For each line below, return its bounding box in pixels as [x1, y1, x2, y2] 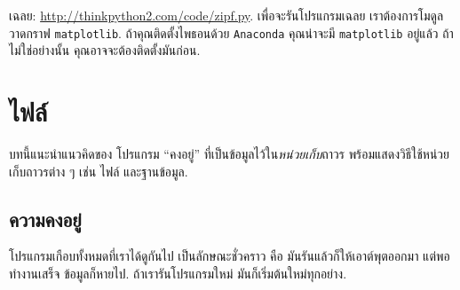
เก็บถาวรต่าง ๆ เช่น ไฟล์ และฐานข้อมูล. [9, 161, 188, 180]
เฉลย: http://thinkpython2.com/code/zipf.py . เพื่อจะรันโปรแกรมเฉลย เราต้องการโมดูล [9, 6, 444, 24]
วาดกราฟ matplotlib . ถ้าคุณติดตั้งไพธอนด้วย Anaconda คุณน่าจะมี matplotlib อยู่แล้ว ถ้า [9, 23, 454, 42]
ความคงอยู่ [9, 205, 82, 232]
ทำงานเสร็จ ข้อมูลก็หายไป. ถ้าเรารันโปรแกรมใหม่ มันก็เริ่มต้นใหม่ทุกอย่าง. [9, 263, 347, 282]
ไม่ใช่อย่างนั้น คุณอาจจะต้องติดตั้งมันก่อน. [9, 41, 201, 59]
